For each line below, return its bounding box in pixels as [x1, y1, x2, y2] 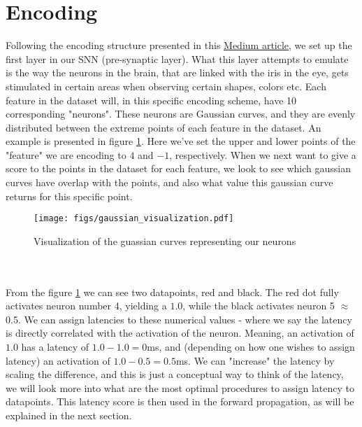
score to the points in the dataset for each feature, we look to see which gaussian [6, 161, 352, 176]
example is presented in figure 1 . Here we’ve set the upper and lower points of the [6, 134, 356, 148]
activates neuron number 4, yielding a [6, 298, 167, 313]
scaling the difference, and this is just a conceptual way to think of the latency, [6, 367, 344, 381]
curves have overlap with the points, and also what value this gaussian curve [6, 175, 333, 190]
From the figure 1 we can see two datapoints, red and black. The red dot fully [6, 284, 339, 299]
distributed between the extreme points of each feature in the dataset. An [6, 120, 321, 134]
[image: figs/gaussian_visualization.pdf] [34, 213, 234, 224]
